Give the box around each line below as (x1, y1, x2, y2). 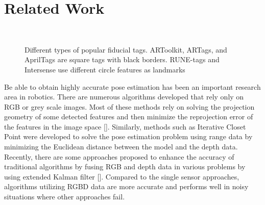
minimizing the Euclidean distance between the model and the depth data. (4, 141, 238, 152)
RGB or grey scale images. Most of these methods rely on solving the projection (4, 101, 255, 112)
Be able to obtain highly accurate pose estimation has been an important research (4, 81, 261, 92)
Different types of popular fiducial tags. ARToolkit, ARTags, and (25, 44, 227, 55)
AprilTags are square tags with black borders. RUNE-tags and (25, 54, 220, 65)
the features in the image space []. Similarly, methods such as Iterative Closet (4, 121, 246, 132)
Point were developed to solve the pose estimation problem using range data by (4, 131, 253, 142)
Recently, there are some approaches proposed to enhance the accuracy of (4, 151, 234, 162)
